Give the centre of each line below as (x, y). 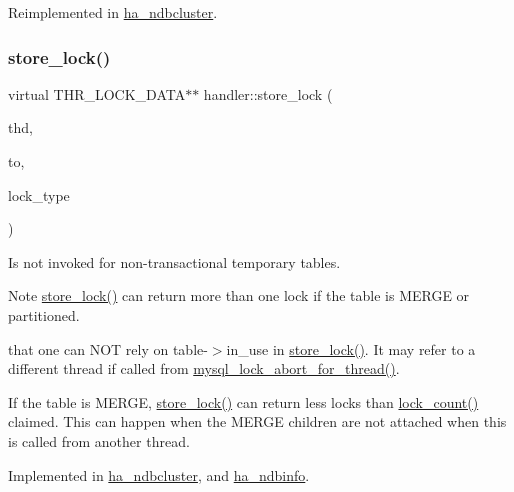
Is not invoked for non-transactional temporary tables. (174, 261)
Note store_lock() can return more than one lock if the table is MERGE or (239, 295)
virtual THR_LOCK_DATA (97, 93)
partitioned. (44, 314)
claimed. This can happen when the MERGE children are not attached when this (257, 421)
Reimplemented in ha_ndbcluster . (113, 12)
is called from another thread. (99, 440)
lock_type (39, 194)
